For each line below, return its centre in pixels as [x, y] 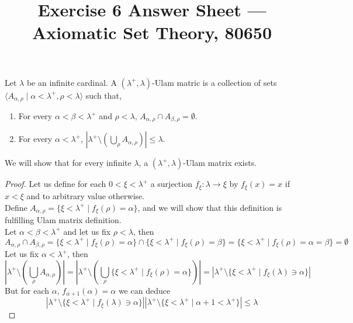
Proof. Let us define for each [56, 184]
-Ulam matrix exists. [220, 163]
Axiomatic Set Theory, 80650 [152, 32]
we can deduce [144, 290]
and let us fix [87, 231]
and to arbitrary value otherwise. [86, 195]
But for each [27, 290]
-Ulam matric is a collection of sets [214, 82]
